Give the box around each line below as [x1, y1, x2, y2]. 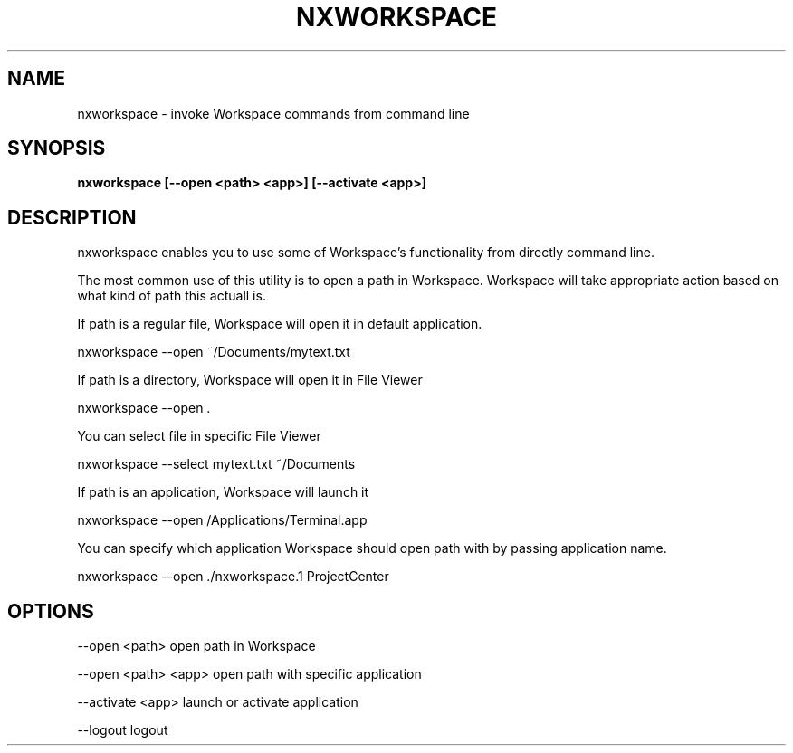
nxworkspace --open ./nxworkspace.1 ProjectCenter [77, 568, 389, 585]
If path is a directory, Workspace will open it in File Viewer [77, 372, 423, 388]
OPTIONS [7, 599, 94, 623]
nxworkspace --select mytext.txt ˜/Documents [77, 456, 356, 472]
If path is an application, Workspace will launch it [77, 484, 369, 500]
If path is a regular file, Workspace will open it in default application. [77, 316, 482, 332]
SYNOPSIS [7, 137, 106, 160]
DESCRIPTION [7, 205, 137, 229]
